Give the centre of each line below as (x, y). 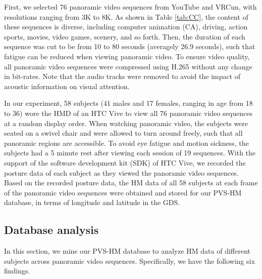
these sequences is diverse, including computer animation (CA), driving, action (126, 27)
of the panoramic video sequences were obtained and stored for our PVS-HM (123, 192)
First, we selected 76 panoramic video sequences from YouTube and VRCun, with (130, 7)
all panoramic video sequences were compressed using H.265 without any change (128, 66)
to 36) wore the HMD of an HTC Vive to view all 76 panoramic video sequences (128, 113)
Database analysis (51, 230)
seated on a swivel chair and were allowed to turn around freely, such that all (123, 133)
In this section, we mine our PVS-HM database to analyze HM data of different (127, 251)
